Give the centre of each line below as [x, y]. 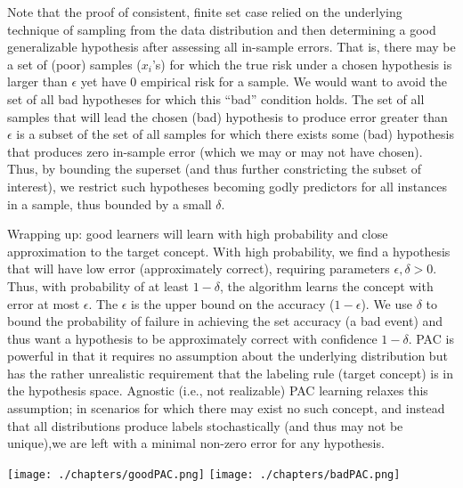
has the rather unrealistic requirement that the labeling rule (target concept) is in [231, 373]
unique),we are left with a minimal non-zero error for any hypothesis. [196, 443]
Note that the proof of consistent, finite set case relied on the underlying [205, 12]
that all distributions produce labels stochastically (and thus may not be [205, 425]
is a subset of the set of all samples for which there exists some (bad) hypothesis [235, 134]
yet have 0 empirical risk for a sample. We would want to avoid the [264, 81]
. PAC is [431, 338]
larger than [37, 81]
